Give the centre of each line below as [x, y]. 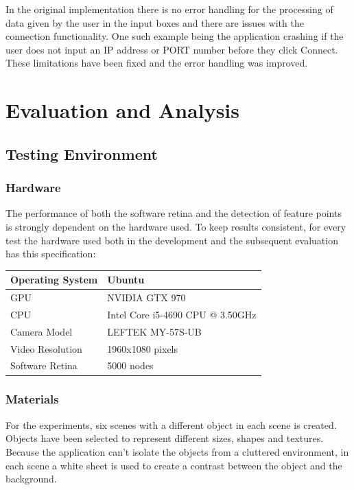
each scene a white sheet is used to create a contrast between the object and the [174, 465]
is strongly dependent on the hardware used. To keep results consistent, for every [176, 226]
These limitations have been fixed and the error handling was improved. [157, 63]
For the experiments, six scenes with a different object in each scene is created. [171, 424]
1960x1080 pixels [143, 348]
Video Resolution [46, 348]
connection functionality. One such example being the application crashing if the [175, 36]
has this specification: [51, 254]
